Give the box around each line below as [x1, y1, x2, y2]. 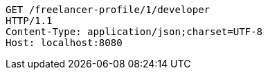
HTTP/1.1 [6, 15, 53, 26]
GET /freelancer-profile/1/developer [6, 4, 211, 15]
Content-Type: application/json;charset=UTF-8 [6, 26, 262, 37]
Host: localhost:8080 [6, 37, 123, 48]
